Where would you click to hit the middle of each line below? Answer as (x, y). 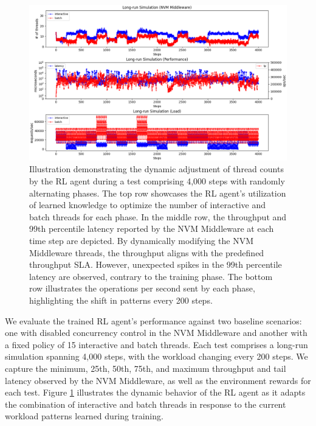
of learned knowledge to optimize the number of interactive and (148, 205)
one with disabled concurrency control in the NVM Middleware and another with (156, 333)
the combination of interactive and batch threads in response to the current (146, 404)
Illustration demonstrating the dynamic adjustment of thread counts (156, 169)
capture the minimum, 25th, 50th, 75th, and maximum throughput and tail (146, 368)
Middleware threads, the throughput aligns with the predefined (147, 252)
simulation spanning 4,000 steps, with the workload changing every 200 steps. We (156, 356)
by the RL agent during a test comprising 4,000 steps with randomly (157, 181)
